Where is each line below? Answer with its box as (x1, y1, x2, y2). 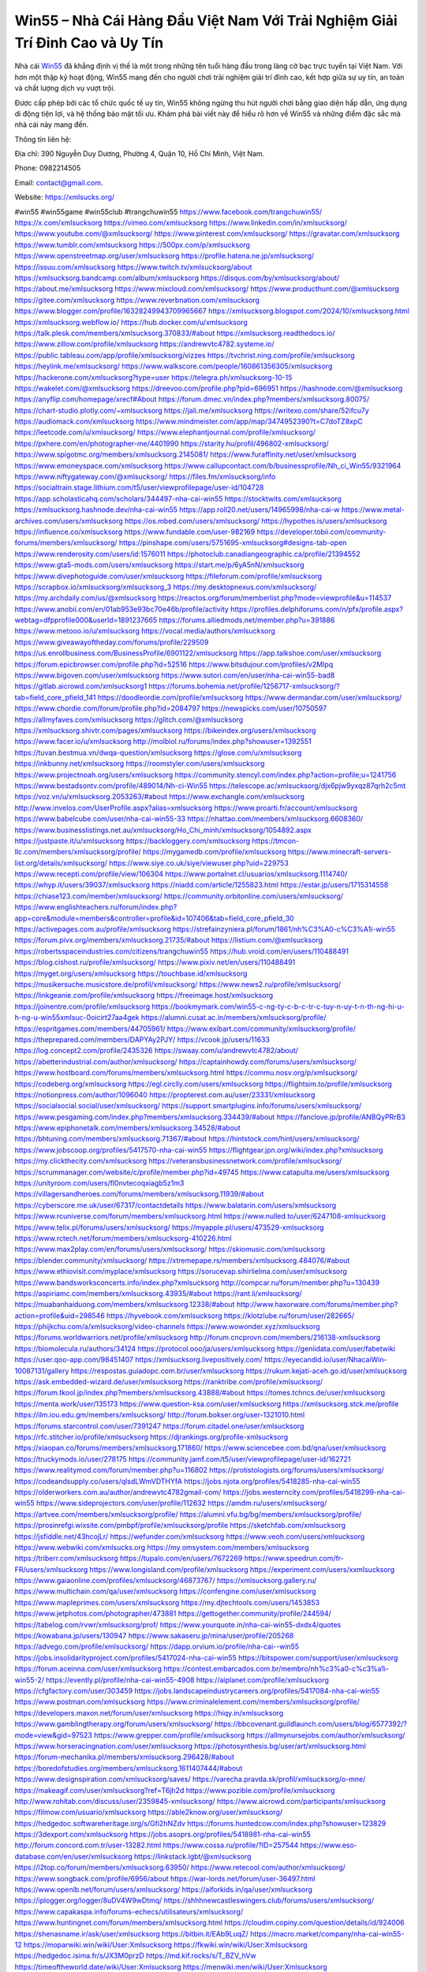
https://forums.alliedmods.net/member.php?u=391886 (159, 615, 335, 625)
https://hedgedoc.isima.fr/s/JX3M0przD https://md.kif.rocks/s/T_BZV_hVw (14, 1951, 256, 1960)
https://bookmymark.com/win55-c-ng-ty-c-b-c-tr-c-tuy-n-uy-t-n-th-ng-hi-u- (151, 1002, 405, 1011)
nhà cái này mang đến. (14, 120, 89, 129)
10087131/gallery (14, 1365, 69, 1376)
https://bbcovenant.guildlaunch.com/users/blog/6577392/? (214, 1720, 408, 1729)
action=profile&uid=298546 (14, 1310, 106, 1320)
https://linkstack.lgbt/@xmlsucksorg (133, 1851, 252, 1861)
